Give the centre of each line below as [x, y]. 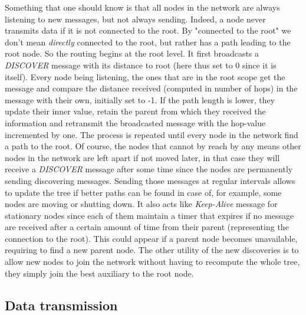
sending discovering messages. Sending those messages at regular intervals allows [150, 180]
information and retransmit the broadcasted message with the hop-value [135, 122]
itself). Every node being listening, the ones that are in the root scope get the [145, 76]
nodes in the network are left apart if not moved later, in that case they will [142, 157]
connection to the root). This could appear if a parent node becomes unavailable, [151, 238]
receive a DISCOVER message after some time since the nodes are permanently [149, 169]
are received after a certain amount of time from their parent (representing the [147, 227]
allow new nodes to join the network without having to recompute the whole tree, [152, 262]
